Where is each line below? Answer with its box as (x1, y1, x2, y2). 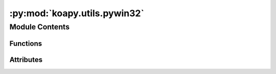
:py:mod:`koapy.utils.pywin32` (9, 8, 144, 19)
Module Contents (9, 22, 70, 31)
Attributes (9, 55, 43, 64)
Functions (9, 39, 42, 48)
